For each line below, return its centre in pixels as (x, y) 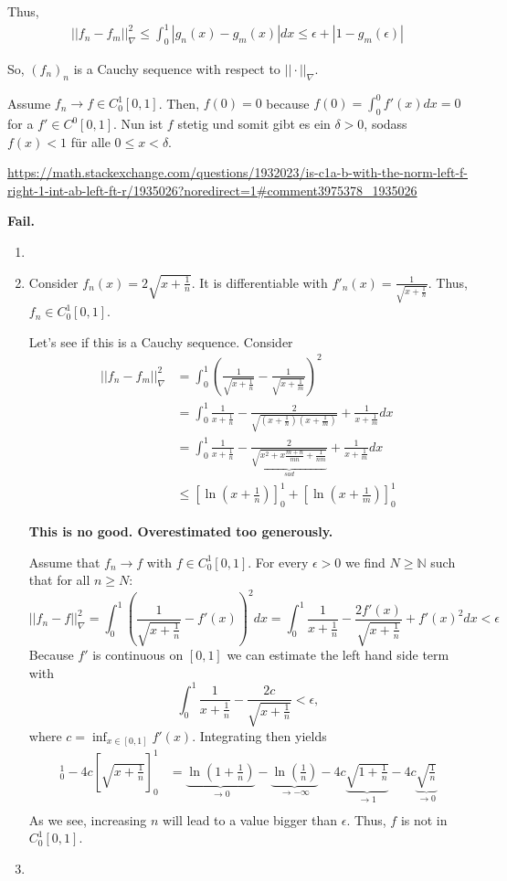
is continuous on (138, 655)
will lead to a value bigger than (250, 819)
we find (365, 562)
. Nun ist (138, 124)
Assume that (64, 562)
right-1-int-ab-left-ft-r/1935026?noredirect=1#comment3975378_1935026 (212, 190)
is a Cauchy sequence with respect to (177, 68)
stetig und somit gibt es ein (254, 124)
